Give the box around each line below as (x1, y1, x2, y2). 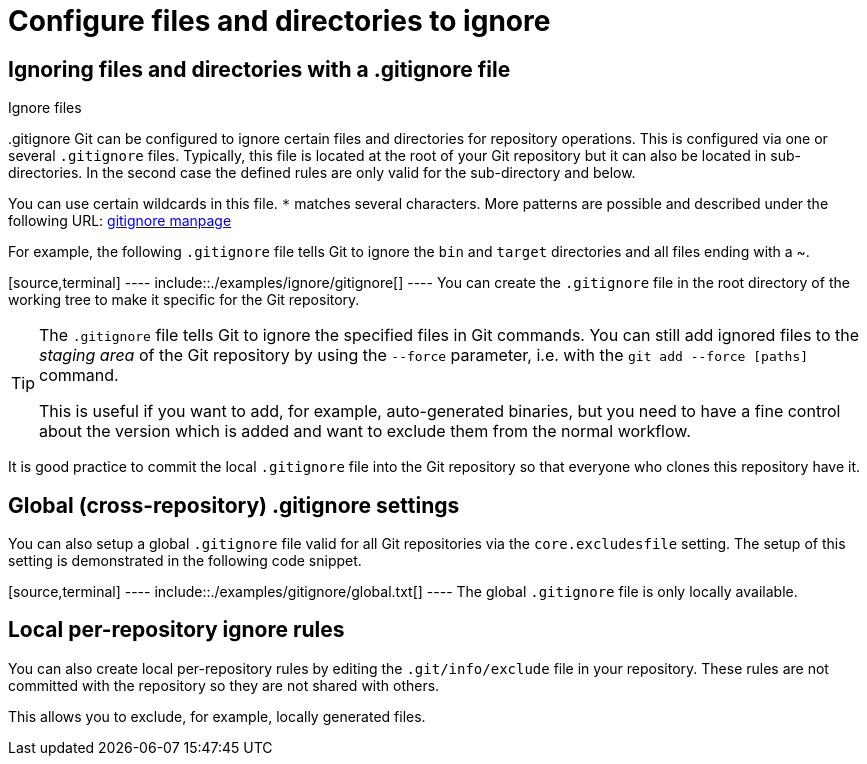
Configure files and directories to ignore (8, 4, 551, 38)
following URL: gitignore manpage (8, 212, 232, 230)
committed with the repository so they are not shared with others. (8, 676, 440, 694)
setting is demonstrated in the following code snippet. (8, 552, 362, 570)
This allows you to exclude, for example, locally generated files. (8, 707, 426, 725)
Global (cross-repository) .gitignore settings (8, 492, 460, 518)
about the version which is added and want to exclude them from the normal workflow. (39, 421, 691, 442)
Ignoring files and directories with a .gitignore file (8, 56, 511, 82)
